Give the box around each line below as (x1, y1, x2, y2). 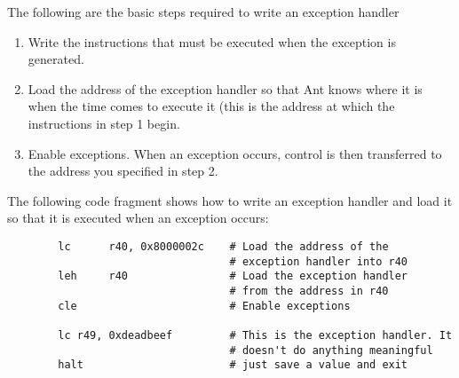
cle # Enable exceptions (58, 299, 351, 312)
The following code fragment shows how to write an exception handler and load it (7, 191, 453, 209)
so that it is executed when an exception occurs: (7, 209, 269, 227)
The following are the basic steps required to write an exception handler (7, 3, 400, 20)
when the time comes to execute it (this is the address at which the (28, 97, 395, 115)
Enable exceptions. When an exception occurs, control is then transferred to (28, 144, 442, 162)
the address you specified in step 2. (28, 161, 218, 180)
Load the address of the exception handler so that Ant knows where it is (28, 79, 423, 98)
